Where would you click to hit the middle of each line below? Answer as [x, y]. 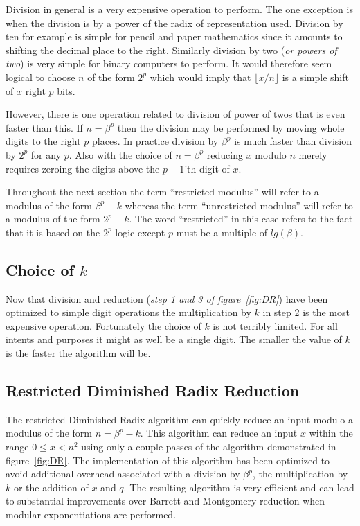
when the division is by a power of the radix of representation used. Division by [174, 23]
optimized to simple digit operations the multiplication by [128, 312]
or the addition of [51, 487]
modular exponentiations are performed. [91, 515]
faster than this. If [44, 127]
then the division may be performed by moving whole [231, 127]
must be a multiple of [222, 232]
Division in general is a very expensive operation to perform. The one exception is [179, 9]
